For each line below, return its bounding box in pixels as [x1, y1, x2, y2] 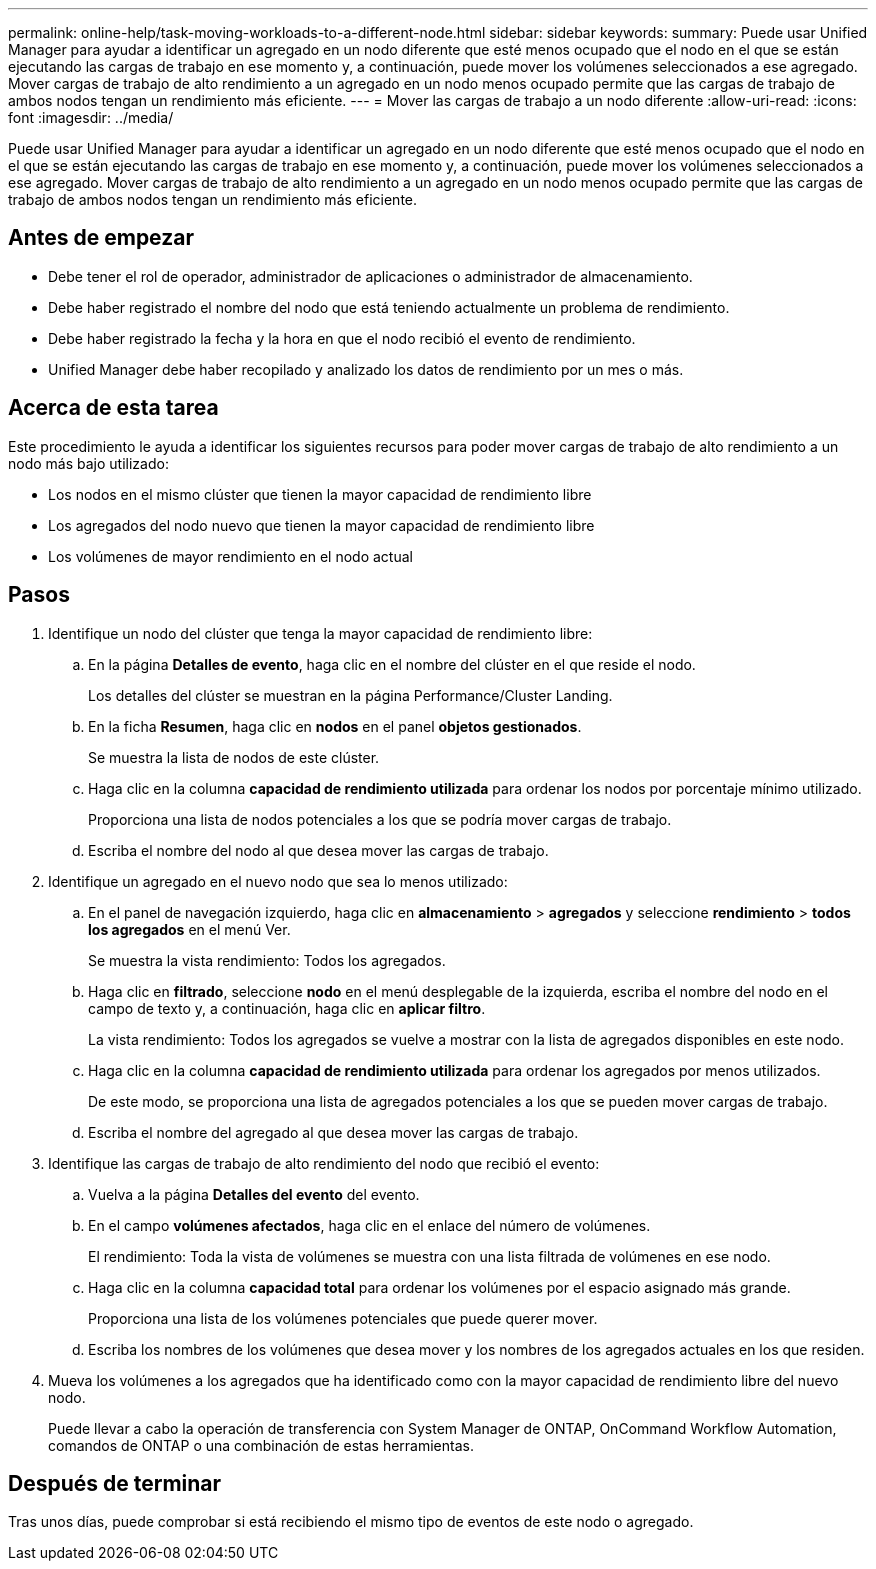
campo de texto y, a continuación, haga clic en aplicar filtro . [88, 999, 486, 1017]
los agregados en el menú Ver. [88, 920, 291, 938]
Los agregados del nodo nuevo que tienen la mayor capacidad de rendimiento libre [48, 516, 595, 534]
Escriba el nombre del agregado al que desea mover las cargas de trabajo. [88, 1123, 579, 1141]
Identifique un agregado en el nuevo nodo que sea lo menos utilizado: [48, 872, 508, 890]
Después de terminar [8, 1470, 222, 1496]
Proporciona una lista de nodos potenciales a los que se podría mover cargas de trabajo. [88, 810, 672, 828]
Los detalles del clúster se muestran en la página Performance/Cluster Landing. [88, 686, 613, 704]
